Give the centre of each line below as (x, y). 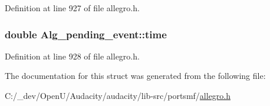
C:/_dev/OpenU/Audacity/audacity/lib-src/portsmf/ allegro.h (118, 95)
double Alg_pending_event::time (86, 34)
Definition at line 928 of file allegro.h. (72, 56)
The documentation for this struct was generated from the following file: (135, 76)
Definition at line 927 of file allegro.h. (72, 8)
